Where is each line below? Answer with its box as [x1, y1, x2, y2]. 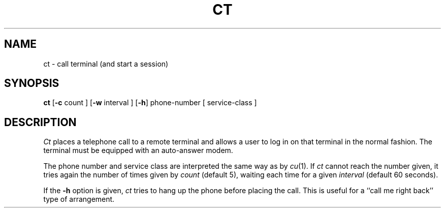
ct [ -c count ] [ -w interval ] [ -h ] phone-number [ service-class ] [43, 98, 257, 107]
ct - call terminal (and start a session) [43, 59, 169, 68]
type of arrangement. [43, 195, 115, 204]
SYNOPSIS [4, 77, 59, 90]
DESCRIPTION [4, 115, 77, 129]
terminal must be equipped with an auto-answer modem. [43, 146, 233, 155]
